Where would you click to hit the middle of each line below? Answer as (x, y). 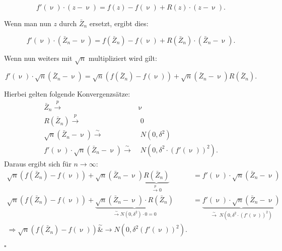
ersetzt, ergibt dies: (119, 23)
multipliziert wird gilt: (123, 58)
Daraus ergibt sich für (38, 163)
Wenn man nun (28, 23)
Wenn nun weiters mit (38, 58)
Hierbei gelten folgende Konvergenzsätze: (67, 94)
